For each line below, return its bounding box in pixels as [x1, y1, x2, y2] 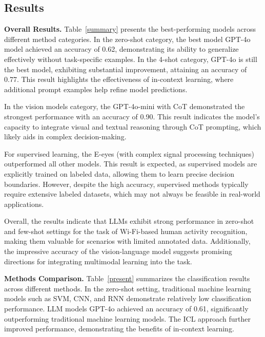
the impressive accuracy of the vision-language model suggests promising [4, 246, 232, 257]
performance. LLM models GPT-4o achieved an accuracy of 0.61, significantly [4, 303, 249, 314]
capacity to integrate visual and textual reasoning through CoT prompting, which [4, 121, 261, 132]
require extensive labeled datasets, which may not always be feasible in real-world [4, 188, 260, 199]
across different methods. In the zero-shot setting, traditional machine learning [4, 283, 251, 293]
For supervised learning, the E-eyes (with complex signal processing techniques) [4, 148, 254, 159]
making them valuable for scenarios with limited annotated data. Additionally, [4, 236, 251, 246]
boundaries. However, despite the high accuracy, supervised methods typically [4, 178, 249, 189]
